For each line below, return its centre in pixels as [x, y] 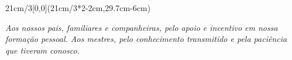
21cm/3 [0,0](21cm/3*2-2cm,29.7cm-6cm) [78, 8]
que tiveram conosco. [42, 50]
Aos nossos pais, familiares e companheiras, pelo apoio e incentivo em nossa [142, 27]
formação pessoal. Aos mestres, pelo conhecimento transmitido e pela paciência [146, 39]
